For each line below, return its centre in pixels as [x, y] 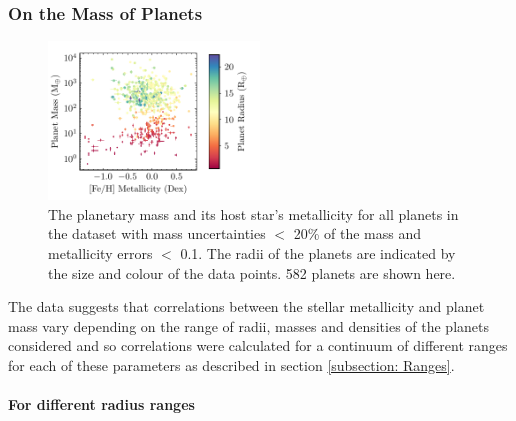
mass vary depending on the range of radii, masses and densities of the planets [248, 325]
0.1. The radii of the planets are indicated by [318, 253]
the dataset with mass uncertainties [157, 233]
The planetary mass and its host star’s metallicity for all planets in [253, 213]
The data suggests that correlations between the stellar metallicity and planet [246, 306]
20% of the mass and [357, 233]
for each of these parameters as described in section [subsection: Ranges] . [231, 364]
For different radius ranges [101, 404]
